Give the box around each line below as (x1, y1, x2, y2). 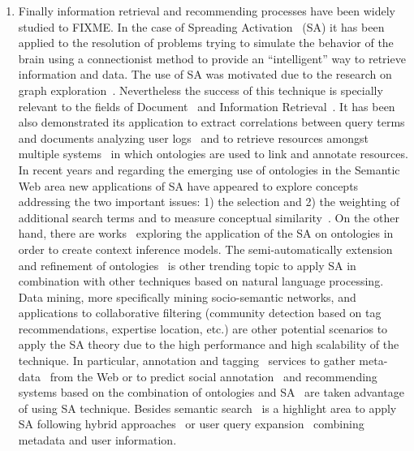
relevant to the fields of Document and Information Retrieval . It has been (18, 97, 395, 114)
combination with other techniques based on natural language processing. (18, 273, 384, 290)
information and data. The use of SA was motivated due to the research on (18, 66, 392, 83)
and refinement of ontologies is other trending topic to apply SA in (18, 256, 356, 273)
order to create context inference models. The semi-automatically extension (18, 240, 393, 257)
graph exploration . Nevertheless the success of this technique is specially (18, 81, 383, 98)
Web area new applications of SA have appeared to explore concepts (18, 177, 359, 194)
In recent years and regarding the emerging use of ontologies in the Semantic (18, 161, 400, 178)
